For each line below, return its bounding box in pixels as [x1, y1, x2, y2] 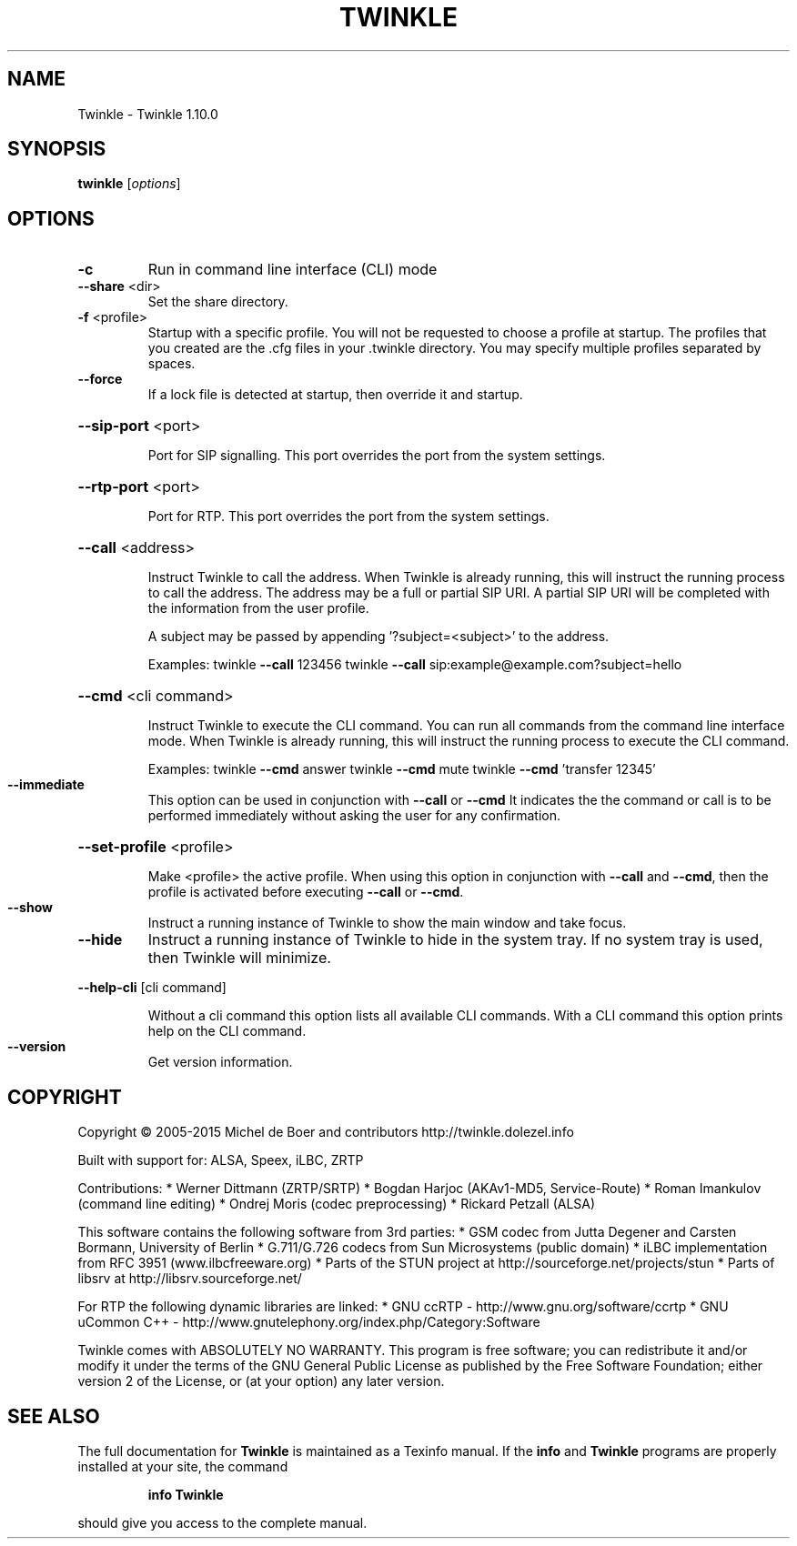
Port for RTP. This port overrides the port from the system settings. [147, 508, 550, 525]
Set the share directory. [147, 294, 288, 310]
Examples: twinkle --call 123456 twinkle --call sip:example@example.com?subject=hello [147, 657, 682, 673]
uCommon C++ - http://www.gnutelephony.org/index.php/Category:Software [77, 1314, 540, 1330]
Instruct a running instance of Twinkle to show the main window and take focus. [147, 915, 627, 931]
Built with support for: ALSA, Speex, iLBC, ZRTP [77, 1152, 364, 1169]
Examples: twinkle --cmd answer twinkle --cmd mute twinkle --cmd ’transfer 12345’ [147, 761, 656, 778]
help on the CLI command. [147, 1023, 307, 1039]
